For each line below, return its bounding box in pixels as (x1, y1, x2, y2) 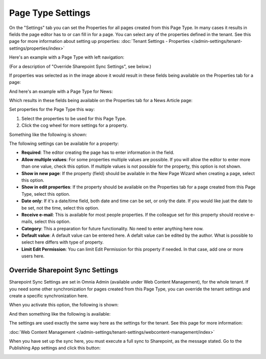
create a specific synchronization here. (9, 292, 89, 298)
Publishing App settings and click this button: (9, 345, 101, 351)
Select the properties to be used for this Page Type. (21, 115, 127, 121)
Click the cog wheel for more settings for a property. (21, 122, 128, 128)
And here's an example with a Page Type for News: (9, 88, 113, 94)
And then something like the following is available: (9, 311, 111, 317)
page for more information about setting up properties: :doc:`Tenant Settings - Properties (9, 38, 190, 44)
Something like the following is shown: (9, 131, 87, 138)
